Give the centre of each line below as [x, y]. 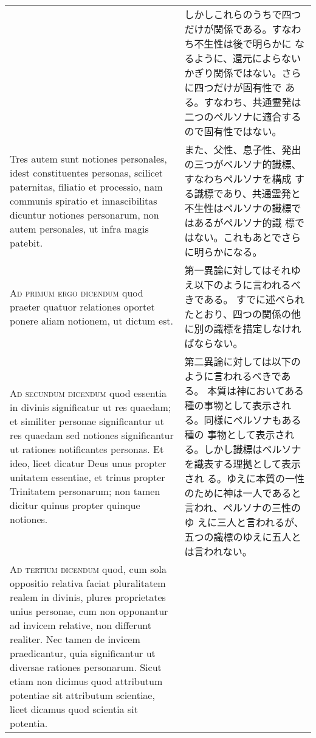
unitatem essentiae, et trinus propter [88, 477]
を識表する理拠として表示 [243, 464]
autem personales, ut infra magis [79, 228]
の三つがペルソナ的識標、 [243, 164]
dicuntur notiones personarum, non [84, 214]
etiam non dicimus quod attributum [86, 681]
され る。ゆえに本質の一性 [244, 478]
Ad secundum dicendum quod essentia [88, 393]
